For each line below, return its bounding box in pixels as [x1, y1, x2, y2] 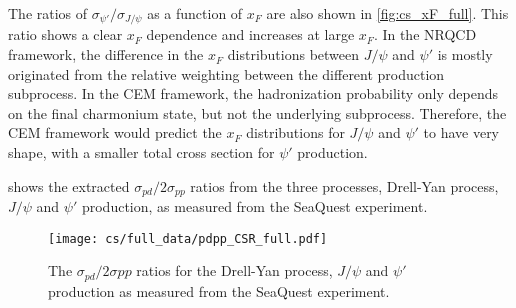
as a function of [147, 3, 243, 23]
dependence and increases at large [146, 24, 355, 45]
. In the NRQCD [373, 24, 477, 45]
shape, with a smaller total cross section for [8, 142, 275, 163]
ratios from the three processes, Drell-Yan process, [190, 175, 499, 196]
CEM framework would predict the [8, 122, 222, 143]
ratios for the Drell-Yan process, [136, 260, 333, 281]
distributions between [227, 44, 360, 65]
